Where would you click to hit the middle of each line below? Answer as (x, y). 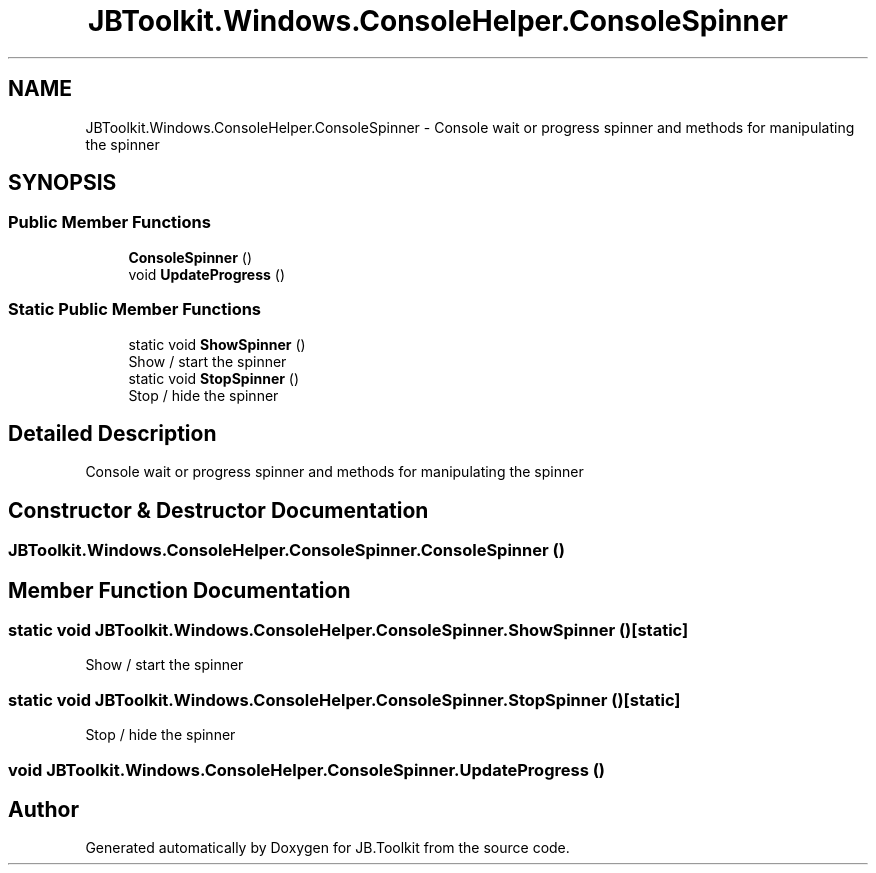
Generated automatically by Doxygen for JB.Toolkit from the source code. (327, 848)
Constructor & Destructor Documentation (218, 510)
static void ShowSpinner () (217, 344)
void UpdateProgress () (207, 274)
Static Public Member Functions (135, 309)
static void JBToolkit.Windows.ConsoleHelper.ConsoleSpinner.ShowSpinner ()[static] (348, 630)
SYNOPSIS (62, 183)
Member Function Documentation (179, 590)
